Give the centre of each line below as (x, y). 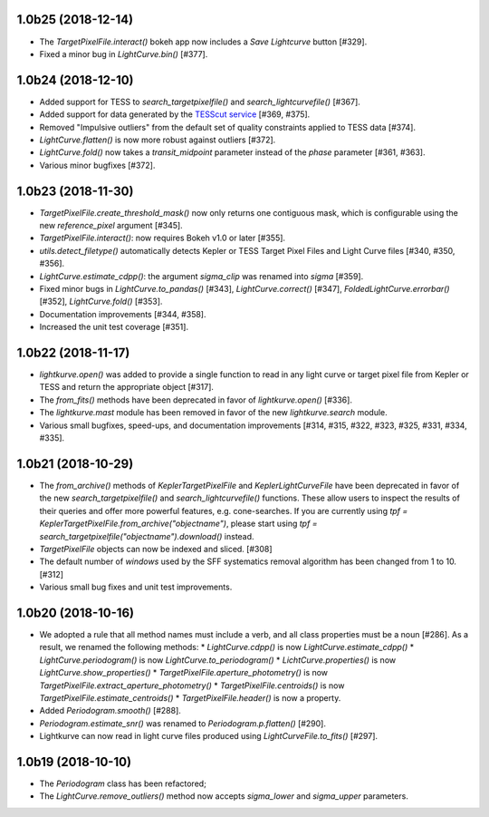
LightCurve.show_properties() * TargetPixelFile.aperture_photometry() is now (184, 673)
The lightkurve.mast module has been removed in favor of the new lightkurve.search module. (214, 413)
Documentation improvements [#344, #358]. (123, 314)
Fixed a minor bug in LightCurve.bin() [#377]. (124, 53)
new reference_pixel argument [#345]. (111, 226)
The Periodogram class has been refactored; (123, 783)
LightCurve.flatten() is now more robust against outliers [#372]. (158, 140)
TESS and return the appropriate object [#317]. (127, 387)
